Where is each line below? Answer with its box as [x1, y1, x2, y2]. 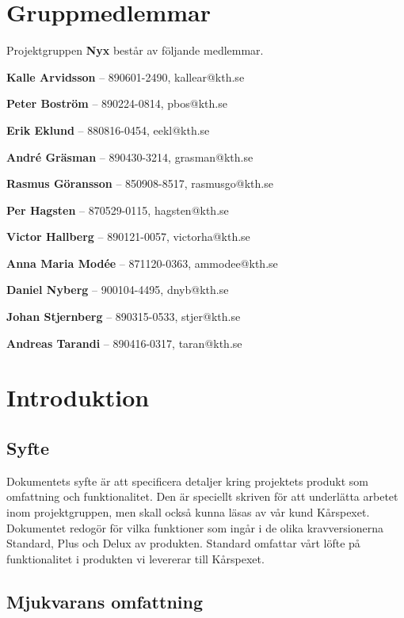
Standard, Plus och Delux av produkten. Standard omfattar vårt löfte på [6, 535, 360, 551]
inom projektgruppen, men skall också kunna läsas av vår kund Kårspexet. [6, 504, 370, 521]
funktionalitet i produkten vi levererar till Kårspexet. [6, 550, 265, 566]
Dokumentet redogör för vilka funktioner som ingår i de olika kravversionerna [6, 519, 383, 536]
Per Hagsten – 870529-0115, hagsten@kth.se [6, 201, 229, 218]
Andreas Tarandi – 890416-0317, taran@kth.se [6, 334, 242, 351]
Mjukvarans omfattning [6, 589, 203, 613]
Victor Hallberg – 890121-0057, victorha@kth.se [6, 228, 250, 245]
